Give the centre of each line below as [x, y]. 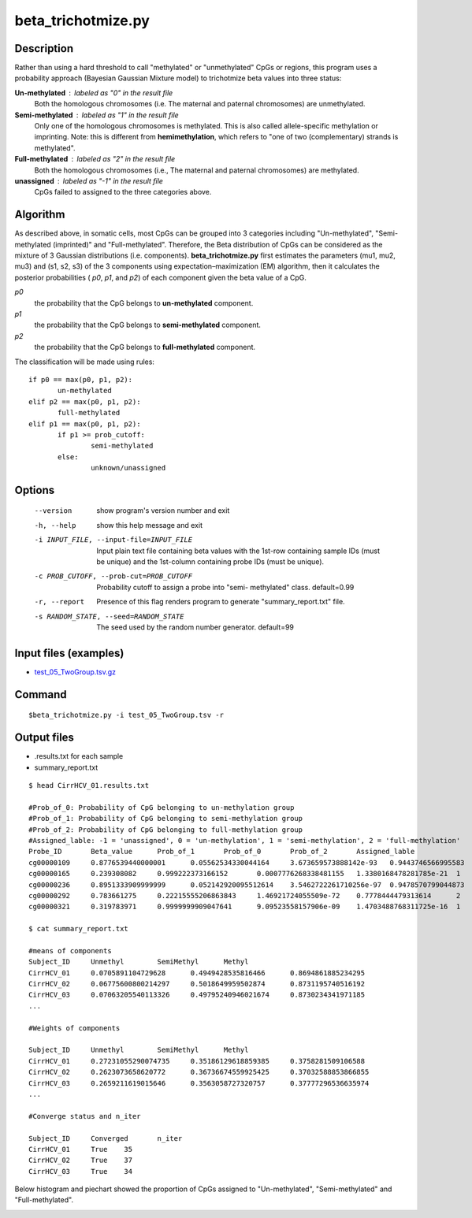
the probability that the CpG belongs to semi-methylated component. [148, 325]
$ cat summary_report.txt [79, 929]
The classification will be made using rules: [85, 362]
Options [35, 490]
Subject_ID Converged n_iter [106, 1138]
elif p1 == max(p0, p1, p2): [85, 424]
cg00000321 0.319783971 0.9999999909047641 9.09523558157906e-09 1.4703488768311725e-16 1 [245, 907]
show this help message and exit [149, 525]
